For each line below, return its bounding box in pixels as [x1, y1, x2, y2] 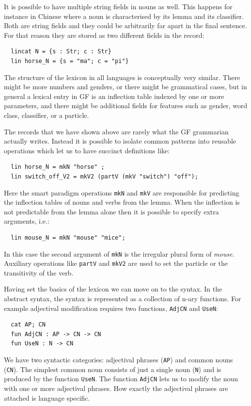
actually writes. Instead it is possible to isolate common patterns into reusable [4, 136, 236, 146]
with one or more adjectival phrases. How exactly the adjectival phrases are [4, 383, 228, 393]
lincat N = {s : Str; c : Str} [11, 48, 111, 55]
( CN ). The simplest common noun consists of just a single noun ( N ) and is [4, 364, 221, 374]
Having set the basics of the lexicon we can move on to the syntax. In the [4, 284, 222, 294]
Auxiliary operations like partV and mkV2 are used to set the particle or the [4, 258, 228, 268]
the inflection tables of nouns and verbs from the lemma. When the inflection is [4, 197, 240, 207]
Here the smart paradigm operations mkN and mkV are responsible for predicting [4, 187, 239, 197]
